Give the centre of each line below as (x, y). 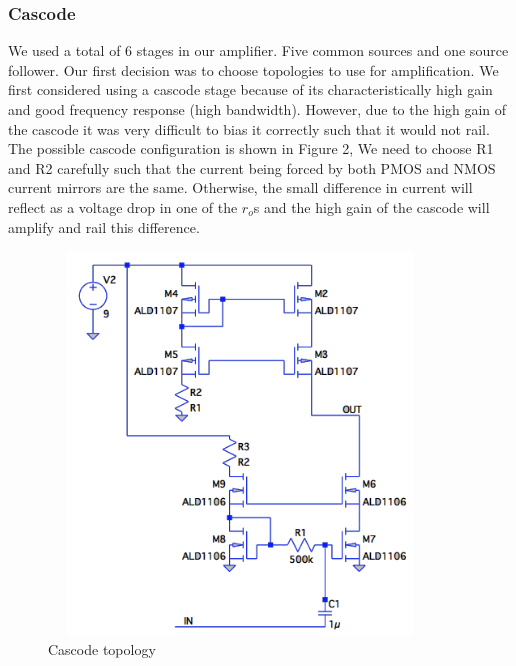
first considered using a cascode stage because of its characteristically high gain (250, 89)
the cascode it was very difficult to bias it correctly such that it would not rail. (249, 128)
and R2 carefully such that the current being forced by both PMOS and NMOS (252, 167)
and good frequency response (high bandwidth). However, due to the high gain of (257, 109)
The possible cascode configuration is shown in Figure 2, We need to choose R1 (251, 148)
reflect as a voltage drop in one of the (123, 206)
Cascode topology (102, 648)
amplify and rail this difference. (104, 226)
